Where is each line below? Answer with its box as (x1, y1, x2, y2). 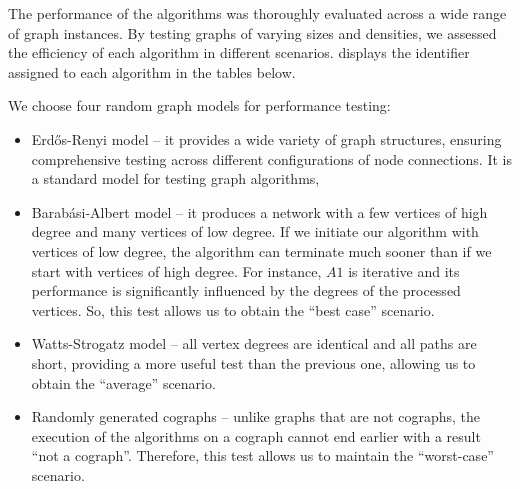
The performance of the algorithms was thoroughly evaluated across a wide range (8, 3, 507, 23)
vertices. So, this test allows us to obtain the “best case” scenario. (31, 299, 435, 320)
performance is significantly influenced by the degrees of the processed (31, 280, 461, 301)
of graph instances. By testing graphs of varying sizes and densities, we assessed (8, 22, 497, 43)
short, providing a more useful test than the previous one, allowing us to (31, 352, 476, 373)
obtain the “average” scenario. (31, 372, 216, 393)
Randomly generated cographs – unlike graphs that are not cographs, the (31, 406, 481, 427)
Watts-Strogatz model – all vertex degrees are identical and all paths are (31, 333, 477, 354)
